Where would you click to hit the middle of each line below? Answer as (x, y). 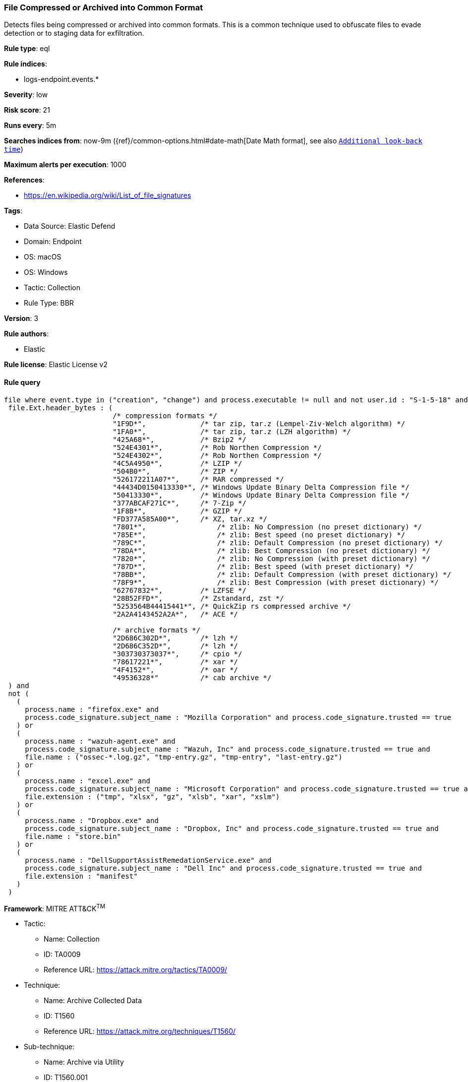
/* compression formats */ (165, 415)
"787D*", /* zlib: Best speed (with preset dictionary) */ (263, 566)
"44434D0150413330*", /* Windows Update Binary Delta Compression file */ (261, 487)
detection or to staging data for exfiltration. (74, 33)
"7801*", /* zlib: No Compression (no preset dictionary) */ (267, 527)
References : (24, 180)
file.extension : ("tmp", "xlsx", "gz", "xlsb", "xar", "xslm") (152, 796)
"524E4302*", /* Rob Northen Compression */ (217, 455)
